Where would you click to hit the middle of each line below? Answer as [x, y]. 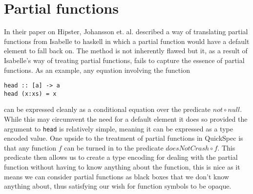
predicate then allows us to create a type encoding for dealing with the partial [121, 157]
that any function [30, 147]
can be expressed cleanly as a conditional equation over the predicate [107, 109]
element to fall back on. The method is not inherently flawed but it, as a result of [126, 51]
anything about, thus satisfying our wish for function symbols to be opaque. [118, 186]
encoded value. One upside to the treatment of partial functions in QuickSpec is [124, 138]
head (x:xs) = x [30, 94]
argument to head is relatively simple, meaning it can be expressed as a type [118, 128]
